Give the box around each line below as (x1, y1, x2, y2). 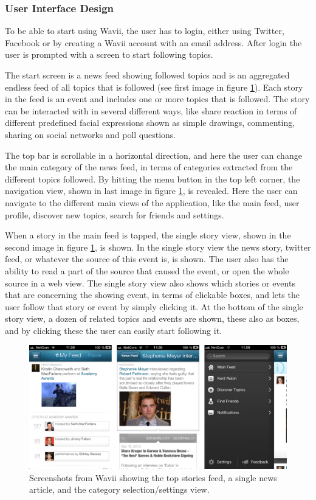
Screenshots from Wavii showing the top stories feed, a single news (29, 471, 277, 484)
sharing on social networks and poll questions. (5, 128, 176, 141)
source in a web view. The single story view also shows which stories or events (5, 276, 295, 289)
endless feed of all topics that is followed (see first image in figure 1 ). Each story (5, 80, 303, 93)
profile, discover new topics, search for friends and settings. (5, 208, 224, 221)
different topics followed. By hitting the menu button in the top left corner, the (5, 172, 300, 185)
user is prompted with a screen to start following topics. (5, 48, 213, 61)
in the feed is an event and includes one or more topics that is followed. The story (5, 92, 310, 105)
